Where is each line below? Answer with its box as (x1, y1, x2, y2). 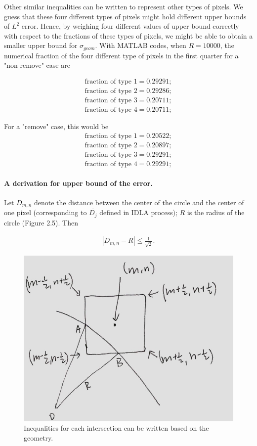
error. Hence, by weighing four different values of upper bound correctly (21, 21, 239, 31)
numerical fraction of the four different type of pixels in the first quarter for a (4, 50, 239, 60)
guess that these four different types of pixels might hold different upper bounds (4, 11, 247, 21)
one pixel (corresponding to (4, 207, 87, 218)
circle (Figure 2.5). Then (4, 217, 78, 227)
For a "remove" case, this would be (4, 121, 109, 132)
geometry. (24, 432, 53, 443)
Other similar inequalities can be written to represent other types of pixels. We (4, 1, 243, 11)
